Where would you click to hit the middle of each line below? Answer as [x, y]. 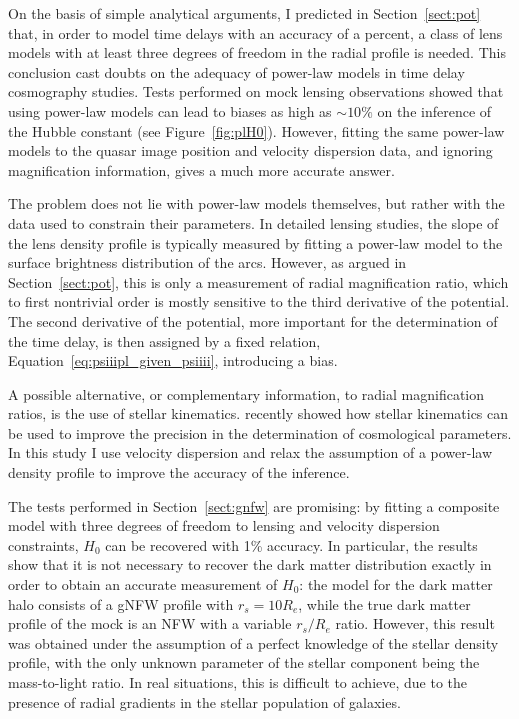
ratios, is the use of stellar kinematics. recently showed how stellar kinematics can [258, 413]
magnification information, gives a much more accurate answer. [201, 169]
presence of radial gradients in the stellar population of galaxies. [204, 701]
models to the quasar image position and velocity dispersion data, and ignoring [250, 150]
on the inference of [434, 110]
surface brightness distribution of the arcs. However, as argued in [207, 262]
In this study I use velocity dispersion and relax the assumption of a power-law [250, 452]
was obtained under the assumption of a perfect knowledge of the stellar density [253, 642]
